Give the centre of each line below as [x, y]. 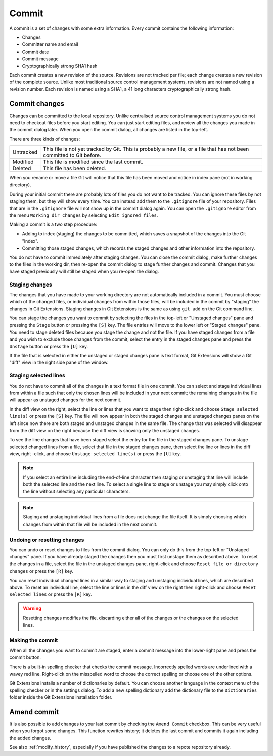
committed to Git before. [72, 155]
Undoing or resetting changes [47, 540]
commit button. [25, 657]
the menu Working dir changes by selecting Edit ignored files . [84, 215]
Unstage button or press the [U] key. [49, 346]
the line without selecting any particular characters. [76, 491]
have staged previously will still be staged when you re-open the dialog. [84, 271]
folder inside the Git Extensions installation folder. [61, 697]
